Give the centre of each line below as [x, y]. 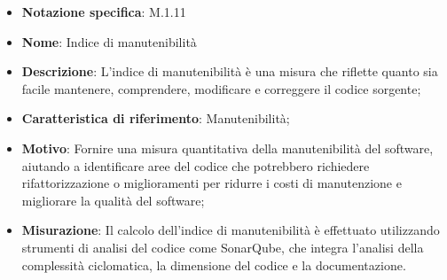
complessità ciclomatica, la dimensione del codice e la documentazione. [214, 264]
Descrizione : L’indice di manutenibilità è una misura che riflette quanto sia [230, 71]
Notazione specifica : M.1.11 [104, 12]
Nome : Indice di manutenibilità [109, 41]
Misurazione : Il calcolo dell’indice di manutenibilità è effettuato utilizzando [231, 230]
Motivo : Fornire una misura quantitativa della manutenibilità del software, [227, 148]
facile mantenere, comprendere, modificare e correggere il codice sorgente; [221, 88]
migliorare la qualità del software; [113, 200]
